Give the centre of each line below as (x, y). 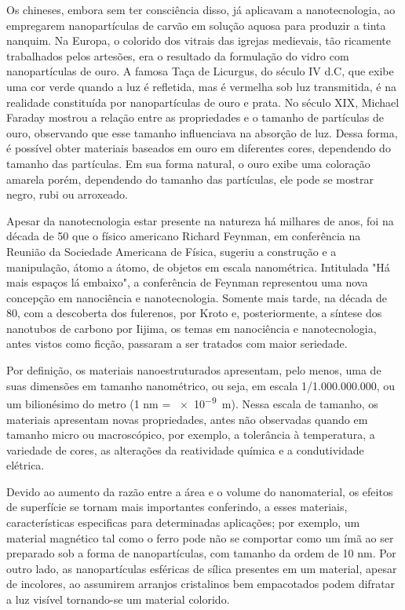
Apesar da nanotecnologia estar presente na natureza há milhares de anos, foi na (200, 220)
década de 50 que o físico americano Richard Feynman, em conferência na (184, 236)
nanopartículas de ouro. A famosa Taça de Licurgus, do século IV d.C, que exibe (200, 71)
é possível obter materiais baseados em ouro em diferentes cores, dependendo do (199, 148)
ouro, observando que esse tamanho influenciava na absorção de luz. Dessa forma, (202, 132)
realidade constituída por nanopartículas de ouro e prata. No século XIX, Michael (203, 102)
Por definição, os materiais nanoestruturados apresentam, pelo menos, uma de (194, 370)
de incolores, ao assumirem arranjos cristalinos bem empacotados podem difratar (201, 584)
